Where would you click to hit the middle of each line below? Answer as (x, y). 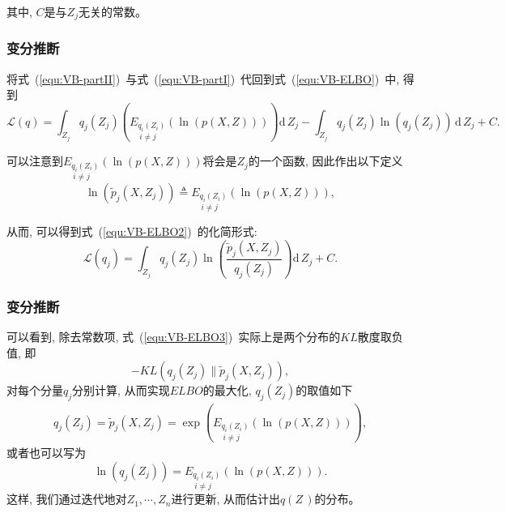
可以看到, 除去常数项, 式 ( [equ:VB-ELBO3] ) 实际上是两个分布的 (174, 336)
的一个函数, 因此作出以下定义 (325, 161)
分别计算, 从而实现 (121, 390)
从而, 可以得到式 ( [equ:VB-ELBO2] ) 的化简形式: (132, 231)
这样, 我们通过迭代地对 (67, 499)
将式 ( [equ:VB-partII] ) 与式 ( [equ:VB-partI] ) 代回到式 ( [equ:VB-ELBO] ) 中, (203, 78)
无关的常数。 (112, 11)
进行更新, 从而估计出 (225, 499)
